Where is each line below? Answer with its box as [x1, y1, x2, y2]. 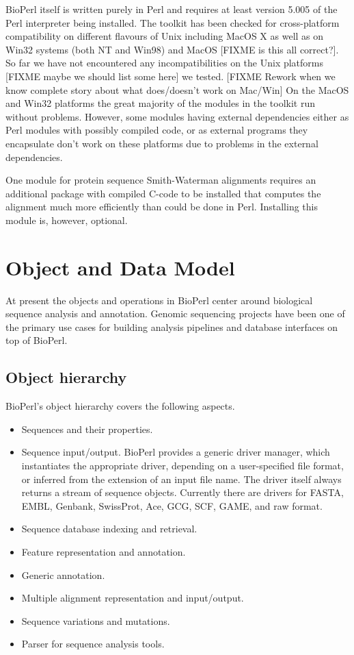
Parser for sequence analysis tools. [21, 637, 165, 651]
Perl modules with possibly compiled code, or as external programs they [5, 123, 308, 137]
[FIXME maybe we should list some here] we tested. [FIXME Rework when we [5, 69, 336, 83]
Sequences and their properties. [21, 421, 153, 436]
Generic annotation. [21, 567, 105, 582]
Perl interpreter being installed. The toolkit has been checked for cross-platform [5, 15, 340, 29]
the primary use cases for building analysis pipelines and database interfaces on [5, 319, 338, 334]
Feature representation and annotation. [21, 544, 186, 558]
